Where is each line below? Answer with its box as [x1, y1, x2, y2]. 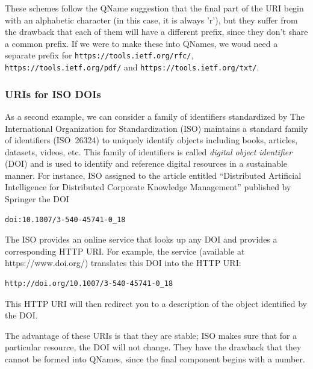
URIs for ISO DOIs [5, 86, 101, 101]
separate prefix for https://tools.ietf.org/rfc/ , [5, 49, 194, 61]
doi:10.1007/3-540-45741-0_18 [5, 215, 126, 224]
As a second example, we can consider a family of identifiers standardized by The [5, 110, 305, 122]
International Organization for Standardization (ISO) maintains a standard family [5, 122, 308, 134]
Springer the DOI [5, 193, 69, 205]
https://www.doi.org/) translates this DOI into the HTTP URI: [5, 256, 241, 269]
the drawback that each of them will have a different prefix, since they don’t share [5, 25, 308, 38]
